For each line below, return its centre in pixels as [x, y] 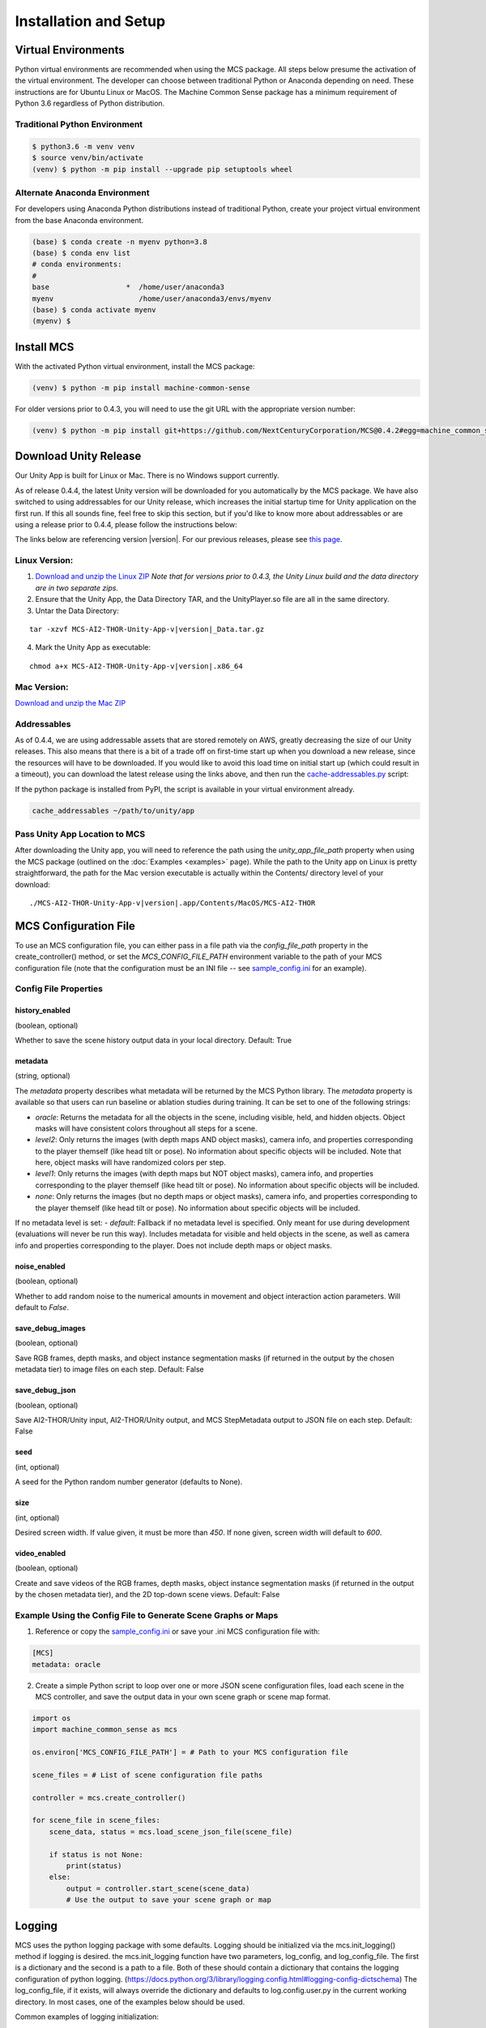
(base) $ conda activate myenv [94, 310]
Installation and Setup [90, 21]
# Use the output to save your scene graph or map [168, 1900]
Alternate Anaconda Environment [82, 192]
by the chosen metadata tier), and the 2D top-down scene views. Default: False [147, 1595]
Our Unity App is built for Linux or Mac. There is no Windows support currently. [147, 475]
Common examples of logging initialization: [87, 2017]
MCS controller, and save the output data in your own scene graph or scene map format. [183, 1696]
